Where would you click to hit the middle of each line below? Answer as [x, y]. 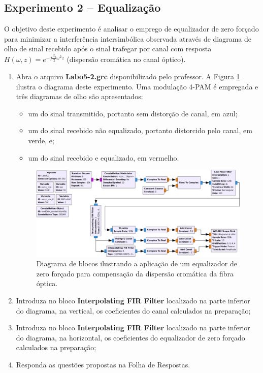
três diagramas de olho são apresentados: [79, 96]
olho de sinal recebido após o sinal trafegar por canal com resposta [108, 49]
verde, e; [41, 141]
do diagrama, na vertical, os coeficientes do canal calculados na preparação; [133, 310]
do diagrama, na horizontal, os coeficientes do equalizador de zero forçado [130, 337]
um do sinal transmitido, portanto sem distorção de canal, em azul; [133, 113]
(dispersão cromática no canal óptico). [126, 59]
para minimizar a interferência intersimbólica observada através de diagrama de [128, 38]
